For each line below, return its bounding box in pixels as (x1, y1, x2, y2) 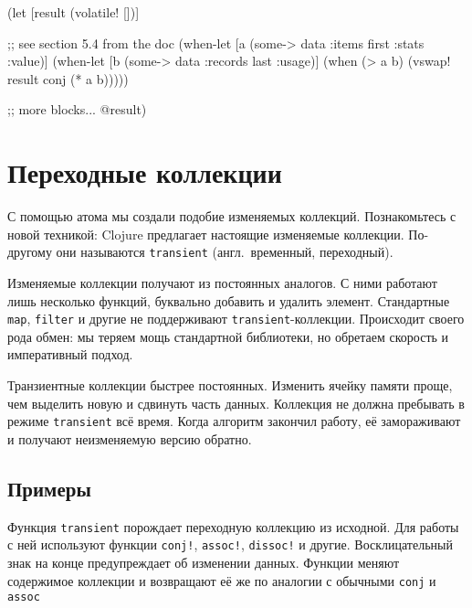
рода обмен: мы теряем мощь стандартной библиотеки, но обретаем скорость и (7, 326, 449, 346)
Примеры (7, 474, 91, 502)
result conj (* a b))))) (7, 69, 129, 88)
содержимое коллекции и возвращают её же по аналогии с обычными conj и (7, 571, 436, 590)
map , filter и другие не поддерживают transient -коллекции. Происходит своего (7, 309, 465, 328)
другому (7, 242, 52, 261)
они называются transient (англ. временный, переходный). (56, 242, 393, 261)
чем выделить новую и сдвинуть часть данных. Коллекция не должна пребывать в (7, 393, 465, 412)
